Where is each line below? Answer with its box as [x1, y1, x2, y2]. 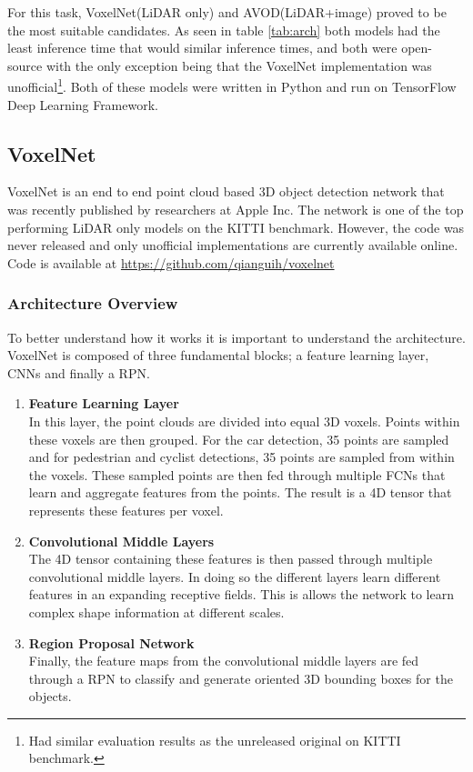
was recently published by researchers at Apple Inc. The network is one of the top [7, 200, 464, 219]
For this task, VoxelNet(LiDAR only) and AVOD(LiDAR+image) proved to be [7, 3, 447, 21]
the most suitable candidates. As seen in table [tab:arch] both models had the [7, 20, 440, 39]
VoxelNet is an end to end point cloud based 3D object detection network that [7, 182, 445, 201]
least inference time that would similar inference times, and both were [7, 38, 398, 57]
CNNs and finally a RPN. [7, 363, 150, 382]
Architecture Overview [7, 292, 178, 315]
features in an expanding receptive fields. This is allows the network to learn [28, 585, 454, 604]
